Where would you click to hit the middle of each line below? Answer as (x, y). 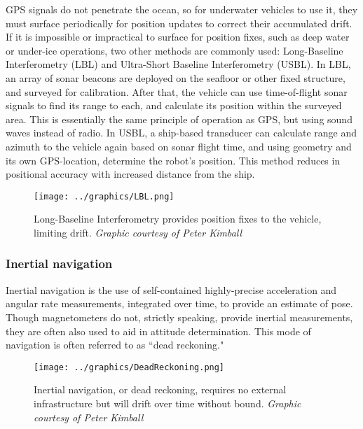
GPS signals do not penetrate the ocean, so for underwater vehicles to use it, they (182, 9)
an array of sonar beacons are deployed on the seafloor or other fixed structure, (176, 77)
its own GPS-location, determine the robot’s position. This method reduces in (173, 160)
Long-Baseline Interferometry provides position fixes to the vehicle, (178, 219)
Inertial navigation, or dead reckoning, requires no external (160, 389)
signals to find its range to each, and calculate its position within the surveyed (174, 105)
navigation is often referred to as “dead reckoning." (115, 345)
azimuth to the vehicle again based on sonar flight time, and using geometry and (179, 146)
